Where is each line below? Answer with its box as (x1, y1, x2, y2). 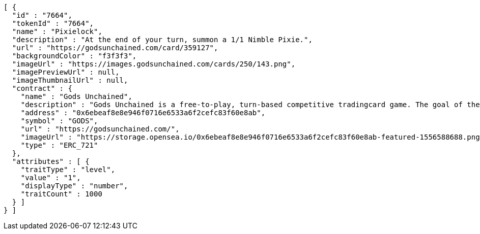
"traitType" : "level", (20, 165, 116, 174)
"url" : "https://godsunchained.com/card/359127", (12, 44, 218, 52)
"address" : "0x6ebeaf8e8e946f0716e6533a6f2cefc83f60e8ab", (20, 109, 266, 117)
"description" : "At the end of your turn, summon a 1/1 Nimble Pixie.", (12, 36, 313, 44)
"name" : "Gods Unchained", (20, 92, 132, 101)
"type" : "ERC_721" (20, 141, 98, 149)
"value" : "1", (20, 174, 81, 182)
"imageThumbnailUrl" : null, (12, 76, 128, 84)
